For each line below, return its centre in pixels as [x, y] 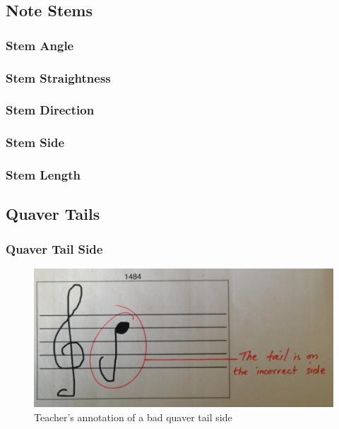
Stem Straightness [58, 77]
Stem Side [35, 142]
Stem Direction [50, 110]
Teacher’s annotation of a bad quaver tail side [133, 417]
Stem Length [43, 175]
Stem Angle [40, 45]
